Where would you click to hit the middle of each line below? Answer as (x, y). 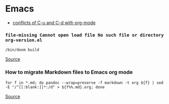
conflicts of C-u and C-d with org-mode (54, 23)
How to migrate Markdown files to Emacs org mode (69, 72)
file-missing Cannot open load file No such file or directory (84, 35)
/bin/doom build (22, 50)
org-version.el (24, 40)
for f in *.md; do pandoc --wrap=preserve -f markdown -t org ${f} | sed (84, 83)
